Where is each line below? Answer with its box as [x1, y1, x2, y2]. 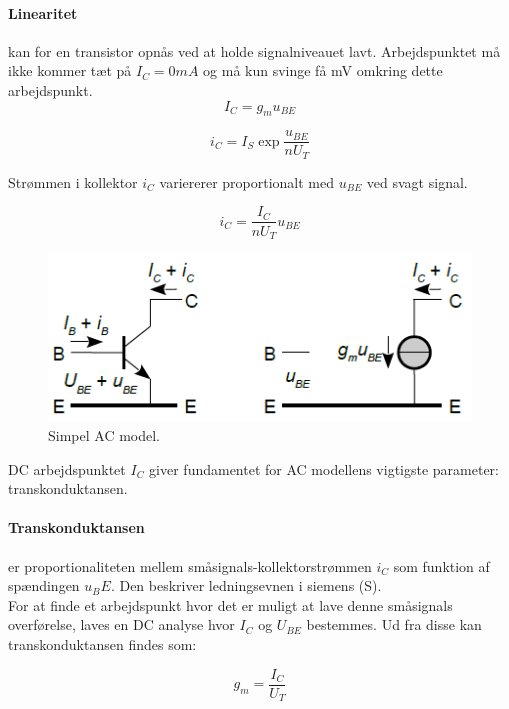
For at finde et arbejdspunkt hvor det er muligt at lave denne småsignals [8, 594, 453, 615]
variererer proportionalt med [159, 171, 335, 192]
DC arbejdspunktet [8, 458, 126, 479]
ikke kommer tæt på [8, 60, 132, 81]
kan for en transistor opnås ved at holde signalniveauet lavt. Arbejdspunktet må [8, 40, 501, 61]
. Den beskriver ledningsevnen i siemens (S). [110, 575, 382, 596]
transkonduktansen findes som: [8, 633, 197, 654]
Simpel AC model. [48, 425, 160, 446]
